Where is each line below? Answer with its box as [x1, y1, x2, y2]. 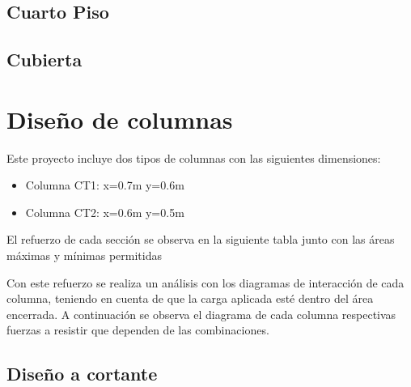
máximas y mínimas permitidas [6, 247, 162, 264]
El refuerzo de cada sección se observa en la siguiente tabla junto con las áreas [6, 231, 395, 248]
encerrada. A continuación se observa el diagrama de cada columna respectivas [6, 305, 396, 322]
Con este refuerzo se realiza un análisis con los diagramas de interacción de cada [6, 274, 405, 291]
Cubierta [6, 47, 83, 72]
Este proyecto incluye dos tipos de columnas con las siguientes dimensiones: [6, 149, 381, 166]
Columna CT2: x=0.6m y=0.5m [25, 203, 184, 220]
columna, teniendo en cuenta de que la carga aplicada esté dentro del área [6, 290, 374, 307]
